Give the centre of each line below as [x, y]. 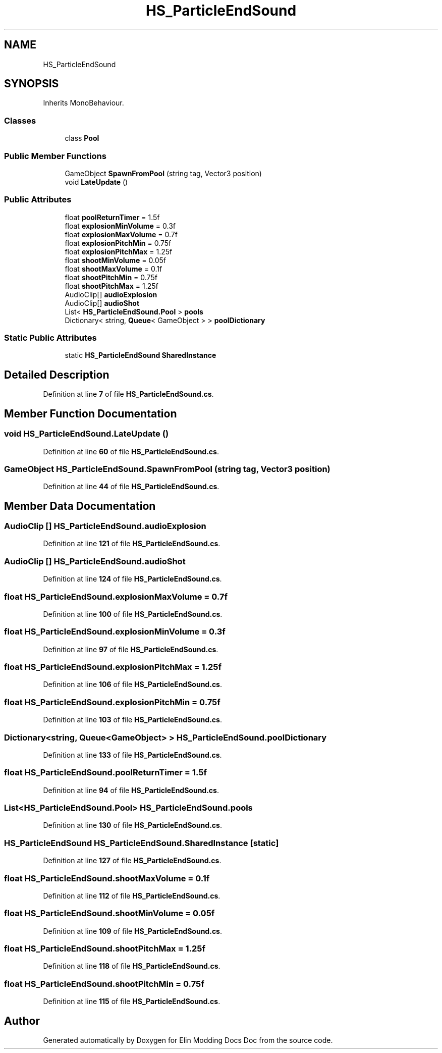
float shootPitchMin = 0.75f [111, 277]
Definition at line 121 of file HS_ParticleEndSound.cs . [132, 544]
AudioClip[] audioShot [102, 303]
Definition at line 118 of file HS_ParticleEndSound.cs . [132, 966]
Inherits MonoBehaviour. [84, 103]
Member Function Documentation [91, 413]
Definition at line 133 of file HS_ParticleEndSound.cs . [132, 755]
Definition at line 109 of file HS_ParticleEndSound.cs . [132, 931]
